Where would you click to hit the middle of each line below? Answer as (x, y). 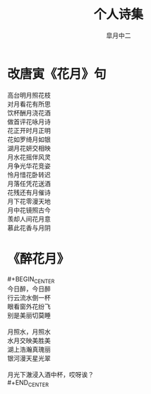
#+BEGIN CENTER (31, 280)
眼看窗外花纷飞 (29, 307)
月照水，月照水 (29, 332)
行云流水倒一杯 (29, 298)
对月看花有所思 (29, 104)
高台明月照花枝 (29, 95)
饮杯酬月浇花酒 (29, 112)
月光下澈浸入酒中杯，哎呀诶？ (50, 375)
